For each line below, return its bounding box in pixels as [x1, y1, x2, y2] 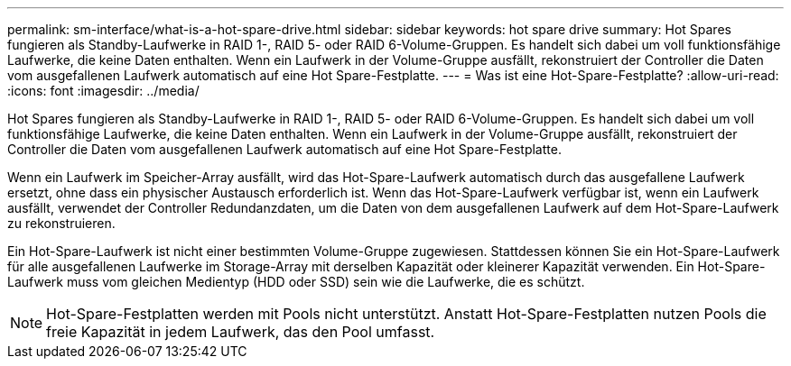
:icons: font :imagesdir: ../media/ [7, 83, 200, 98]
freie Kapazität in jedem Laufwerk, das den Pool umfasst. [46, 323, 435, 341]
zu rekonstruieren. [7, 215, 116, 231]
